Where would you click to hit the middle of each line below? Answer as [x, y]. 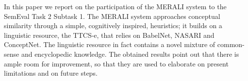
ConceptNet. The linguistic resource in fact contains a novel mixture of [110, 44]
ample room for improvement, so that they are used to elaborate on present [116, 63]
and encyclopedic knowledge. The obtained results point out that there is [130, 54]
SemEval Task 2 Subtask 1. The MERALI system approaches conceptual [112, 16]
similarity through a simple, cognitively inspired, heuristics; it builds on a [113, 25]
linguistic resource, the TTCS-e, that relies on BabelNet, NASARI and [109, 35]
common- [231, 44]
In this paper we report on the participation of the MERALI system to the [115, 6]
